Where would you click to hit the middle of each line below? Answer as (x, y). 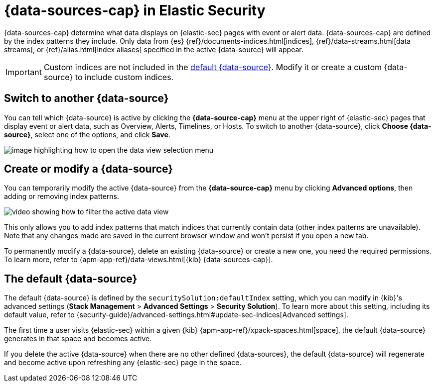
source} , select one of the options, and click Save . (87, 134)
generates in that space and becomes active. (78, 339)
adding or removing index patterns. (62, 196)
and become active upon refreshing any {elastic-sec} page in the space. (123, 363)
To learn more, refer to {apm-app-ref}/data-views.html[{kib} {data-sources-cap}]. (139, 260)
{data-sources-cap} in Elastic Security (135, 10)
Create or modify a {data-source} (89, 169)
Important (24, 72)
